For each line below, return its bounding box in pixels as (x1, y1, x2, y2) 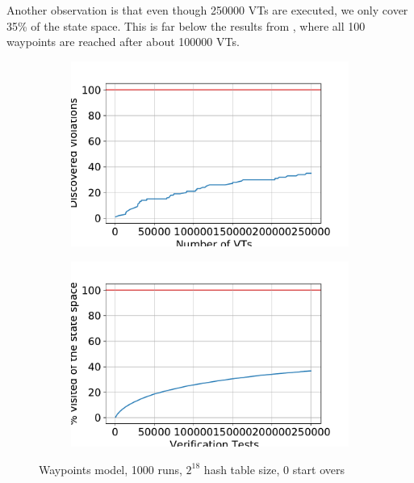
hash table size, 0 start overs (203, 460, 345, 477)
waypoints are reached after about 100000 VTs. (6, 33, 240, 50)
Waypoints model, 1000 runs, (39, 460, 182, 477)
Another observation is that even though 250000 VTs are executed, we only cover (6, 2, 408, 18)
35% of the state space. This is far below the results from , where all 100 (6, 17, 366, 34)
